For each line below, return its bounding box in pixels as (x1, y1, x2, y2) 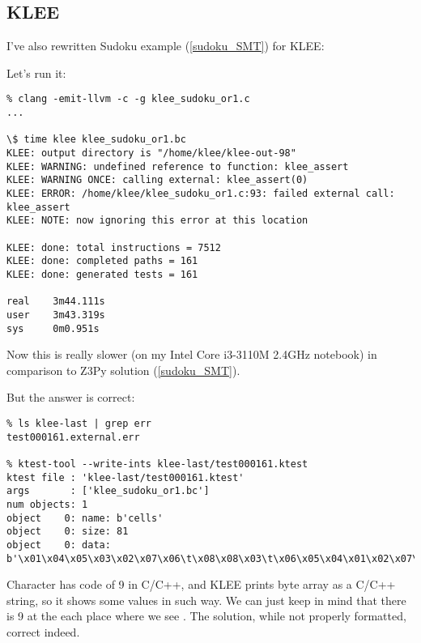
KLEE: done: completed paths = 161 (6, 255, 198, 267)
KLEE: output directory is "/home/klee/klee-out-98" (6, 147, 296, 160)
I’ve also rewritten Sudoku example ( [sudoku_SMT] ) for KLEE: (6, 37, 325, 54)
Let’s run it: (6, 64, 66, 81)
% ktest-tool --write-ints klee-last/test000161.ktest (6, 458, 308, 470)
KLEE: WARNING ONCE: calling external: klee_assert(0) (6, 174, 308, 186)
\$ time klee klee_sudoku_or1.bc (6, 134, 186, 146)
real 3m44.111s (6, 296, 105, 308)
